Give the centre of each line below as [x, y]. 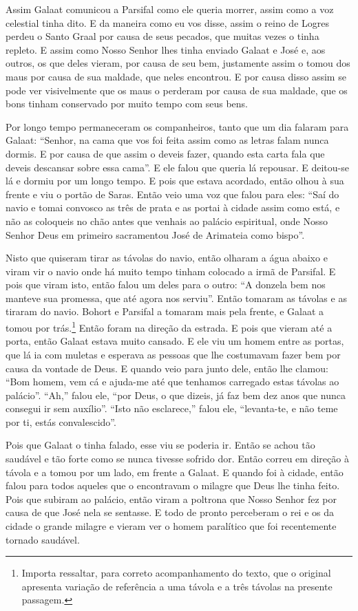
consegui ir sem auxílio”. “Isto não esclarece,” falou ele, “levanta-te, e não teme [172, 408]
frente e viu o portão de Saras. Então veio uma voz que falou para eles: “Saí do [172, 194]
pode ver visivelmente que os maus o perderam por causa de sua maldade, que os [177, 90]
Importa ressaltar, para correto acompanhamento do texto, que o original [176, 573]
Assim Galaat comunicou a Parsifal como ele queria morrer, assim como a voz [170, 9]
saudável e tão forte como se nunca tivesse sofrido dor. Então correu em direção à [177, 459]
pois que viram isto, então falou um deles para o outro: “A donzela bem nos [166, 285]
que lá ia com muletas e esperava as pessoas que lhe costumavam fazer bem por [173, 354]
